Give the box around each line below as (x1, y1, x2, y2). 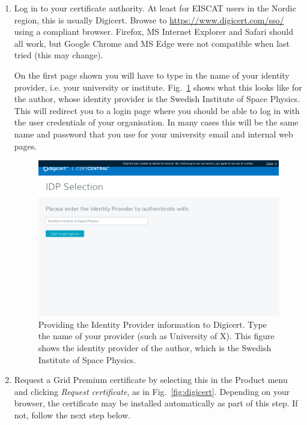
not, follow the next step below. (14, 409, 131, 421)
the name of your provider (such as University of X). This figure (38, 330, 275, 342)
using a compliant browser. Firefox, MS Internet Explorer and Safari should (14, 25, 293, 38)
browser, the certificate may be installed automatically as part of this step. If (14, 397, 298, 409)
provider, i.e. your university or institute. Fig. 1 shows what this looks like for (14, 80, 302, 93)
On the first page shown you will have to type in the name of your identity (14, 68, 290, 81)
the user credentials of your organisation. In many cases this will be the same (14, 116, 299, 128)
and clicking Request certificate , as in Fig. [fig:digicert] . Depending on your (14, 385, 290, 397)
